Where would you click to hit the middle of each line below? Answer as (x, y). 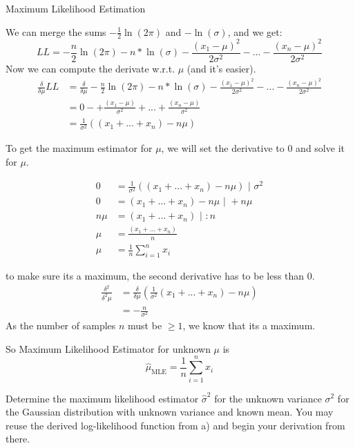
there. (18, 439)
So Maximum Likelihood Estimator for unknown (108, 348)
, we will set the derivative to (223, 148)
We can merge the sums (56, 31)
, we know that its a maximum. (249, 325)
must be (145, 325)
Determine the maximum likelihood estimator (102, 398)
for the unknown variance (268, 398)
